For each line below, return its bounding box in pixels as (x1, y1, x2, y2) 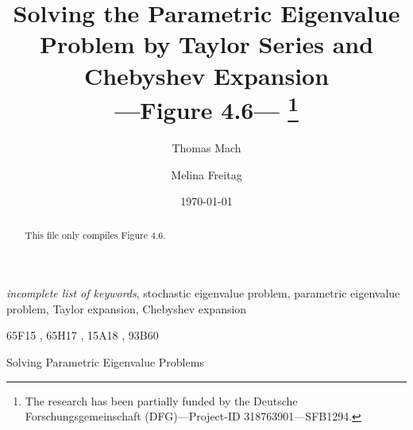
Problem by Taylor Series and (39, 28, 374, 60)
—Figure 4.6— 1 (114, 90, 299, 126)
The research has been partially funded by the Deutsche (25, 392, 298, 409)
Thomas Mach (172, 140, 241, 156)
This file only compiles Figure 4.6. (25, 228, 166, 241)
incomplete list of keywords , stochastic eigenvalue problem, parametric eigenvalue (6, 285, 400, 301)
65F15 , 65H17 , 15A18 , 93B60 (6, 327, 159, 344)
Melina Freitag (171, 166, 242, 182)
